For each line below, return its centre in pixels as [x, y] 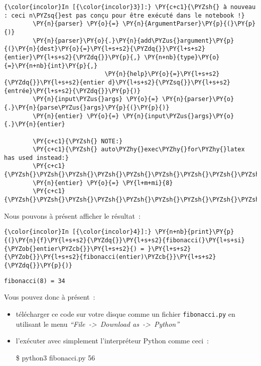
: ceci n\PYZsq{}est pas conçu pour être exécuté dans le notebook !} [124, 15]
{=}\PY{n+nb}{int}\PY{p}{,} [51, 66]
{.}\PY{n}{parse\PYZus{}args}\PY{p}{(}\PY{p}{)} [87, 107]
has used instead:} [36, 158]
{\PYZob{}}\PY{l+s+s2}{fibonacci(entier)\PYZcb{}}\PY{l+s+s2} [110, 257]
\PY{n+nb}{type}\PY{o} [182, 57]
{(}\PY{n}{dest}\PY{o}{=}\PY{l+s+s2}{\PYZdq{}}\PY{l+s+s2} [105, 49]
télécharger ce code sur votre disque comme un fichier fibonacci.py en [125, 313]
